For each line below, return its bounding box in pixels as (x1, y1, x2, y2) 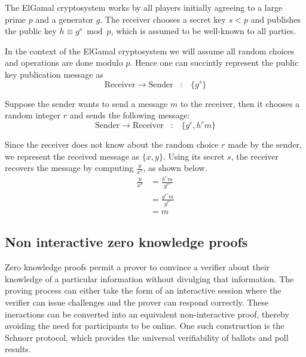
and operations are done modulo (5, 56, 123, 69)
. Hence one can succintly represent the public (130, 56, 299, 69)
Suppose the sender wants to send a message (5, 97, 168, 109)
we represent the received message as (5, 149, 140, 162)
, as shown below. (143, 161, 207, 174)
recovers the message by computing (5, 161, 134, 174)
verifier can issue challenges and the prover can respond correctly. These (5, 296, 269, 309)
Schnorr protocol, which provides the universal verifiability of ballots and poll (5, 331, 289, 343)
